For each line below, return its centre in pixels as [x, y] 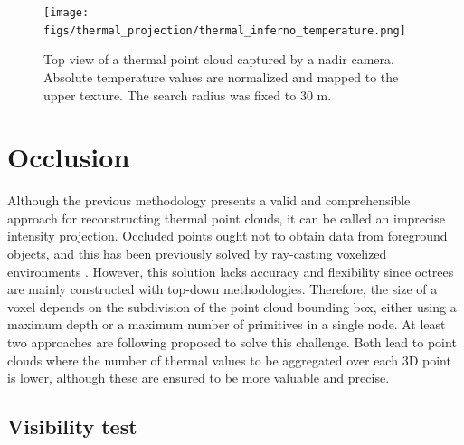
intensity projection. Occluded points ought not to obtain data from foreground [227, 236]
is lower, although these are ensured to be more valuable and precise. [199, 378]
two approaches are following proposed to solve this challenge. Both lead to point [232, 341]
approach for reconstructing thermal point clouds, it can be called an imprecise [226, 218]
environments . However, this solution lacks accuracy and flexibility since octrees [231, 271]
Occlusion [69, 157]
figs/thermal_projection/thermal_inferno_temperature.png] [225, 30]
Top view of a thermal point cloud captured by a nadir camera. [219, 59]
